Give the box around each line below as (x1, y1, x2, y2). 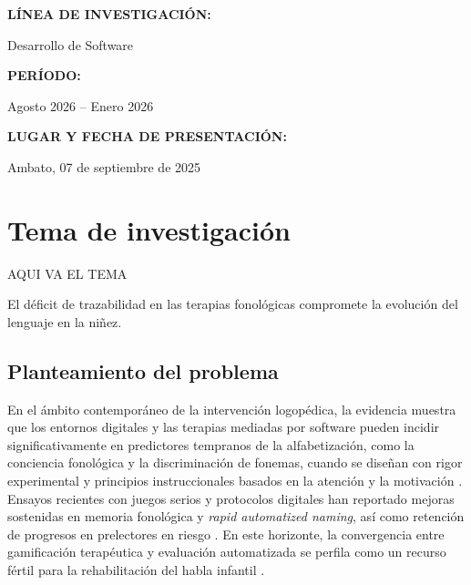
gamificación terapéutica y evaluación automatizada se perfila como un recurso (7, 542, 446, 561)
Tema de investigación (7, 210, 291, 248)
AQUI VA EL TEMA (7, 263, 128, 282)
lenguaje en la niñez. (7, 312, 122, 331)
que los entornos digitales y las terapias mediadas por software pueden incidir (7, 417, 440, 436)
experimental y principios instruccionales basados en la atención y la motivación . (7, 471, 463, 490)
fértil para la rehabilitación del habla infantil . (7, 560, 265, 580)
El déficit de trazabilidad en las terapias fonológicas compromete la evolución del (7, 294, 458, 313)
